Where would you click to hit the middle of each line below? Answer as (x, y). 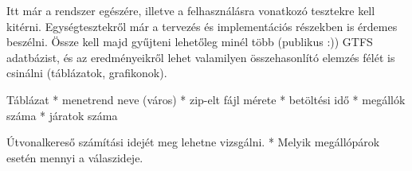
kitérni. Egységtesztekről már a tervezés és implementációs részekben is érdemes (202, 26)
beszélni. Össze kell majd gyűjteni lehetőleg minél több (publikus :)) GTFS (190, 42)
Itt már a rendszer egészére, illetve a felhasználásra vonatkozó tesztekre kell (191, 10)
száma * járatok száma (62, 115)
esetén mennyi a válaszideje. (75, 157)
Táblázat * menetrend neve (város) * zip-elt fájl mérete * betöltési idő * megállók (206, 99)
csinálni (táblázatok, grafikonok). (87, 73)
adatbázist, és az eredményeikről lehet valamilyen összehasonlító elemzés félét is (201, 57)
